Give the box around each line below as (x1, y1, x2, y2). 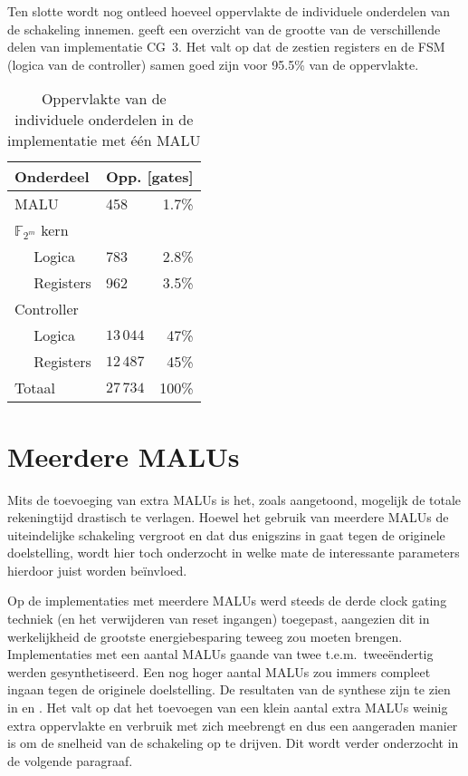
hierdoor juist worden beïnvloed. (7, 560, 187, 579)
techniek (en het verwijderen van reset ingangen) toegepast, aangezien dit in (7, 609, 430, 628)
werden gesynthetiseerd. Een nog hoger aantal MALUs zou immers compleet (7, 662, 431, 681)
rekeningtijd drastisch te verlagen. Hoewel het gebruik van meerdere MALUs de (7, 508, 449, 527)
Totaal (14, 377, 55, 399)
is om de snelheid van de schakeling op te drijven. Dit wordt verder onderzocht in (7, 733, 459, 752)
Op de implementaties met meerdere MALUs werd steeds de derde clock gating (7, 591, 447, 610)
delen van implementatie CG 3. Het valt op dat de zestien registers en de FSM (7, 37, 445, 56)
